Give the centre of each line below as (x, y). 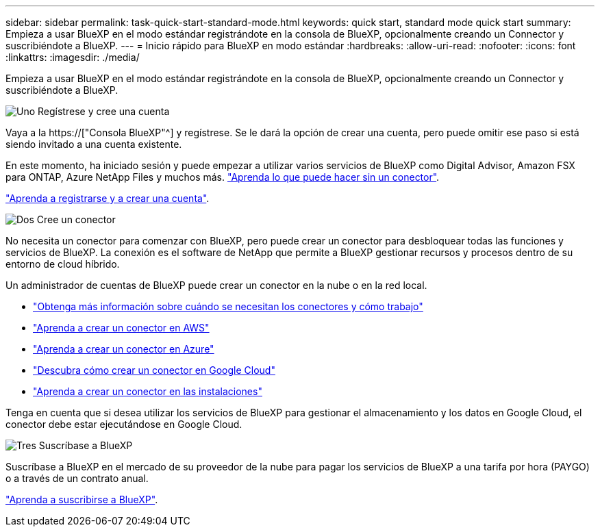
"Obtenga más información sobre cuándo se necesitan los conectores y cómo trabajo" (228, 306)
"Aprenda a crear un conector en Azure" (124, 349)
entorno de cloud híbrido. (63, 264)
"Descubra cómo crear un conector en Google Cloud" (154, 370)
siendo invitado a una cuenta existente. (94, 144)
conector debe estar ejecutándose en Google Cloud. (124, 424)
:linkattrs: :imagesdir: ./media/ (73, 57)
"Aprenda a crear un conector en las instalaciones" (148, 391)
